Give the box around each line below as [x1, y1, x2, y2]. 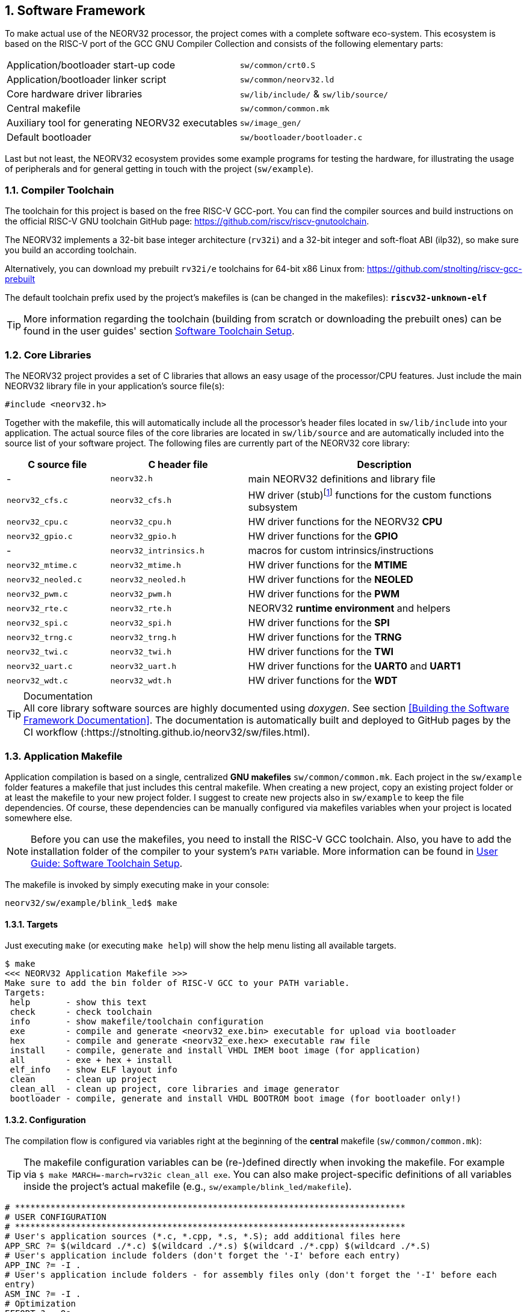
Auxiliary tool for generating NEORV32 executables [7, 117, 238, 129]
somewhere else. [5, 813, 73, 823]
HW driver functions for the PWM [248, 588, 400, 600]
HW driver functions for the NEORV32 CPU [248, 516, 443, 528]
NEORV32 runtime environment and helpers [248, 602, 451, 615]
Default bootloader [7, 131, 91, 144]
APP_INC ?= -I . [5, 1260, 81, 1270]
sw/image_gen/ [239, 118, 301, 128]
